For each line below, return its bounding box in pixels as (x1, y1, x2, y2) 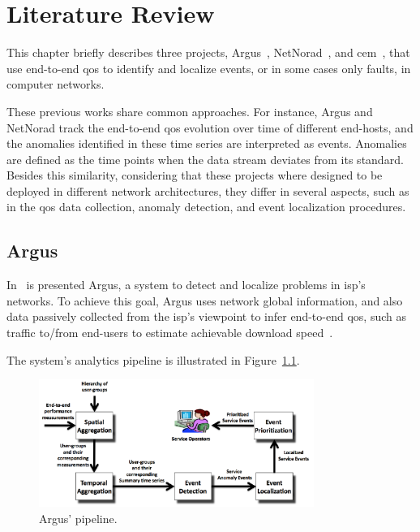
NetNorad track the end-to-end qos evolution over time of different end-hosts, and (6, 119, 414, 136)
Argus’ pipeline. (39, 509, 118, 526)
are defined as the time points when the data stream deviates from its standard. (6, 150, 404, 167)
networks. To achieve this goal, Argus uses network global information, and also (6, 292, 403, 309)
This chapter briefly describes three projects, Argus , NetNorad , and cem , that (6, 44, 410, 61)
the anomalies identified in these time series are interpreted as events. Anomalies (6, 135, 407, 152)
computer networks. (6, 76, 105, 93)
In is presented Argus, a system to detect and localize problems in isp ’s (6, 276, 366, 293)
